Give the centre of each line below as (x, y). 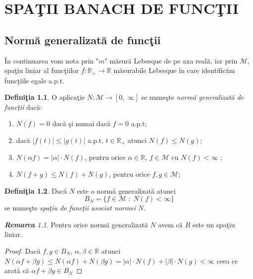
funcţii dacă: (23, 106)
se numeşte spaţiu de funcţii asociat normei (70, 208)
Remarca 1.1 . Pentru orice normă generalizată (76, 224)
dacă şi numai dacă (81, 123)
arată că (17, 270)
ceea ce (227, 260)
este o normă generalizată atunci (126, 190)
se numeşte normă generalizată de (192, 97)
